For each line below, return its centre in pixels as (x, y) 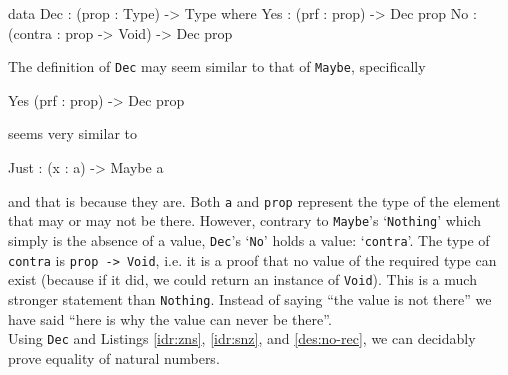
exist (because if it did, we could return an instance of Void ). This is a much (242, 279)
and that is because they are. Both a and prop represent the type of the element (254, 200)
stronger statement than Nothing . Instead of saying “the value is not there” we (250, 298)
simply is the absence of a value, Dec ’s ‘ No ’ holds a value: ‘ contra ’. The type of (249, 239)
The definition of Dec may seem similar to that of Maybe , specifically (217, 66)
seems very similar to (72, 133)
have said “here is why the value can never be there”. (170, 318)
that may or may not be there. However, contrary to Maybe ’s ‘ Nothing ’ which (245, 220)
